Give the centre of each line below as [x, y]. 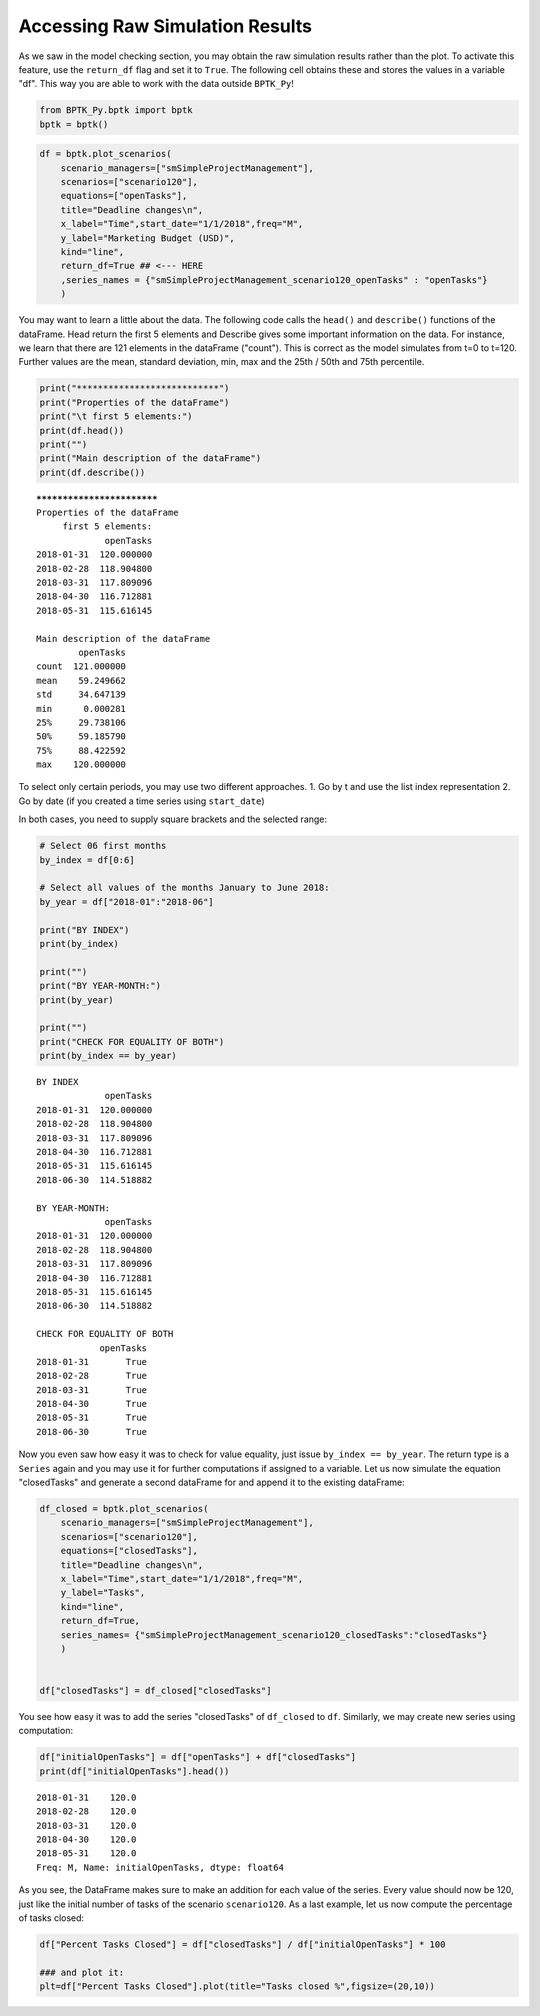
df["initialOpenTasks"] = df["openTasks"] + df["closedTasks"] [198, 1757]
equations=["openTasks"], [124, 196]
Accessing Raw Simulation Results [165, 26]
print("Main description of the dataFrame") [150, 458]
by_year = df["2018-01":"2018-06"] [126, 901]
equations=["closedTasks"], [129, 1551]
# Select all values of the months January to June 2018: [184, 888]
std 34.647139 [81, 694]
